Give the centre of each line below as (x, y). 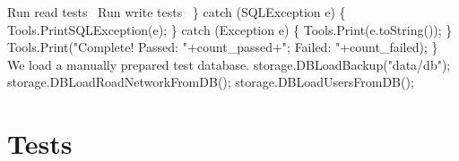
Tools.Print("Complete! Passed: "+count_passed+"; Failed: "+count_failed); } (223, 47)
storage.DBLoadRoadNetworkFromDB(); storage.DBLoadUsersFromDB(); (211, 82)
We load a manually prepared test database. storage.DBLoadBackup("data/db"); (229, 64)
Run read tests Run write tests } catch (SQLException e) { (177, 12)
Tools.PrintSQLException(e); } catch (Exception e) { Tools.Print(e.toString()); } (230, 29)
